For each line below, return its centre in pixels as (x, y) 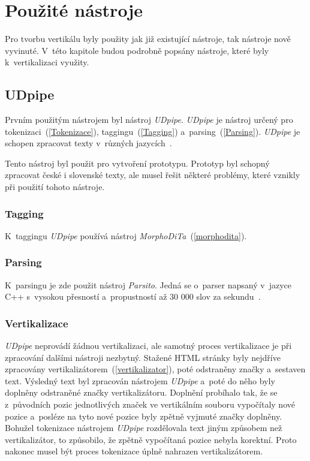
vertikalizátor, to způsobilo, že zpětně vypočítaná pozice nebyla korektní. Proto (151, 439)
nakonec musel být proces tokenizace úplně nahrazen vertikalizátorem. (134, 451)
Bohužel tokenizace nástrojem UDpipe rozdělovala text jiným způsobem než (144, 428)
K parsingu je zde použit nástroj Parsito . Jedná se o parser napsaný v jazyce (148, 284)
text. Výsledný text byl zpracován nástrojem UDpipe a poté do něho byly (140, 380)
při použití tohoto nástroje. (55, 187)
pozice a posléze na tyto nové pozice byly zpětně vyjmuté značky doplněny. (144, 416)
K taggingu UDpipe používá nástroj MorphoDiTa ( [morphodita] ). (126, 235)
